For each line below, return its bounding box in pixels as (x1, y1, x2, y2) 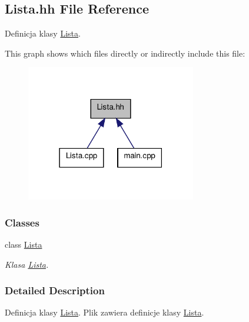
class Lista (5, 238, 42, 250)
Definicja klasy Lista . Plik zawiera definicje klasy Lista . (5, 306, 204, 318)
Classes (5, 215, 39, 229)
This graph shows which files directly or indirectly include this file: (5, 47, 245, 59)
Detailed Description (5, 283, 105, 298)
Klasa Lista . (5, 258, 49, 270)
